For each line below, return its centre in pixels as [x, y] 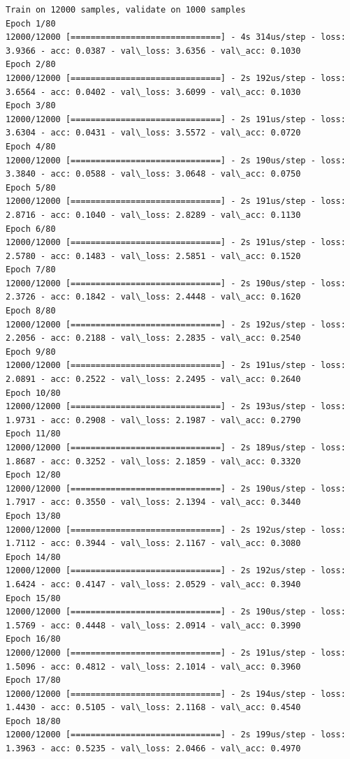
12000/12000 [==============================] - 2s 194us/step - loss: [176, 694]
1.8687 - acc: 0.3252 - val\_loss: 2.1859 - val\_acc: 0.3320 [153, 461]
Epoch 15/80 [33, 598]
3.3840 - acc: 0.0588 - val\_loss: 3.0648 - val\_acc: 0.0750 [153, 174]
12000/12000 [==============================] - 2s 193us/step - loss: [176, 407]
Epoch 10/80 [33, 393]
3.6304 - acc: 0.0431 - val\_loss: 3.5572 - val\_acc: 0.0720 [153, 133]
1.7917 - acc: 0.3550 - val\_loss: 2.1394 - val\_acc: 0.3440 [153, 502]
